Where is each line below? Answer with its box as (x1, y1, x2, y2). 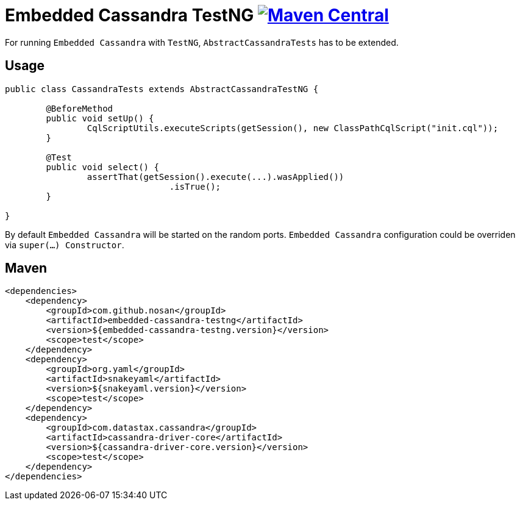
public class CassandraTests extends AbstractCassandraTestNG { (5, 84, 319, 94)
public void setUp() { (46, 113, 154, 123)
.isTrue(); (169, 181, 221, 192)
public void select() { (46, 162, 159, 172)
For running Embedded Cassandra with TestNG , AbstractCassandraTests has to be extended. (5, 37, 399, 48)
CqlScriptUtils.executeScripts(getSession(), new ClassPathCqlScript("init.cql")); (87, 123, 499, 133)
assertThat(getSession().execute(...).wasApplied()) (87, 171, 344, 182)
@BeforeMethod (46, 103, 113, 113)
